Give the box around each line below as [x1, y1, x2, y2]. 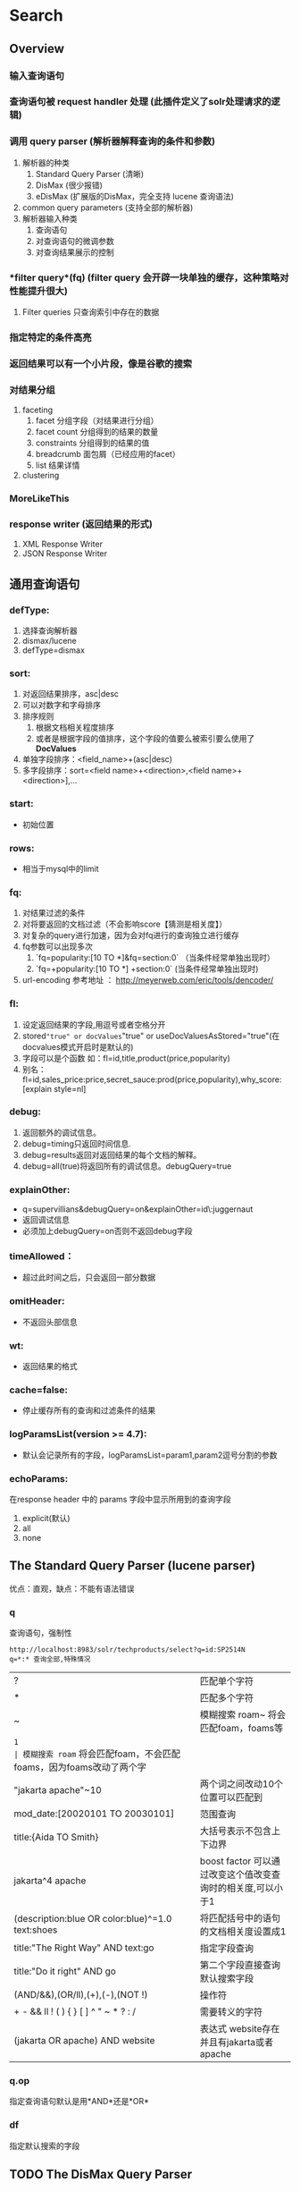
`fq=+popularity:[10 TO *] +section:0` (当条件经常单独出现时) [35, 963, 259, 975]
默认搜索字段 [199, 1973, 254, 1985]
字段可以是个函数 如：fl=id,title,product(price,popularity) [21, 1053, 230, 1063]
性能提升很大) [9, 284, 69, 297]
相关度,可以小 [226, 1882, 283, 1894]
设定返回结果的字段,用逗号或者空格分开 [21, 1019, 166, 1029]
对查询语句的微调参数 [35, 235, 114, 246]
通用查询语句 [9, 576, 80, 591]
